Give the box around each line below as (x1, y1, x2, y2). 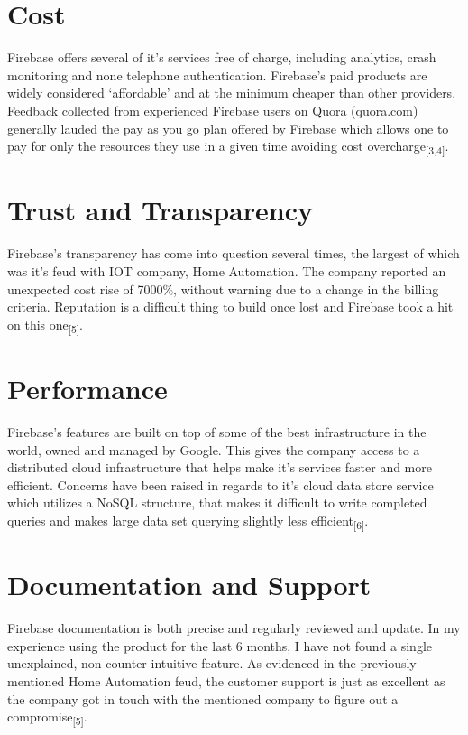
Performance (7, 370, 168, 407)
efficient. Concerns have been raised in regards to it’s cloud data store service (7, 475, 434, 494)
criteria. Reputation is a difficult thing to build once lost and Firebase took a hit (7, 297, 454, 316)
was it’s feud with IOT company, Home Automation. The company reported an (7, 261, 446, 280)
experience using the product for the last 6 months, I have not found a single (7, 636, 432, 655)
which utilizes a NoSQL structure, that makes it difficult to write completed (7, 493, 427, 512)
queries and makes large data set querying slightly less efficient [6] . (7, 510, 369, 532)
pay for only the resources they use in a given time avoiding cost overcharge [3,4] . (7, 136, 449, 157)
